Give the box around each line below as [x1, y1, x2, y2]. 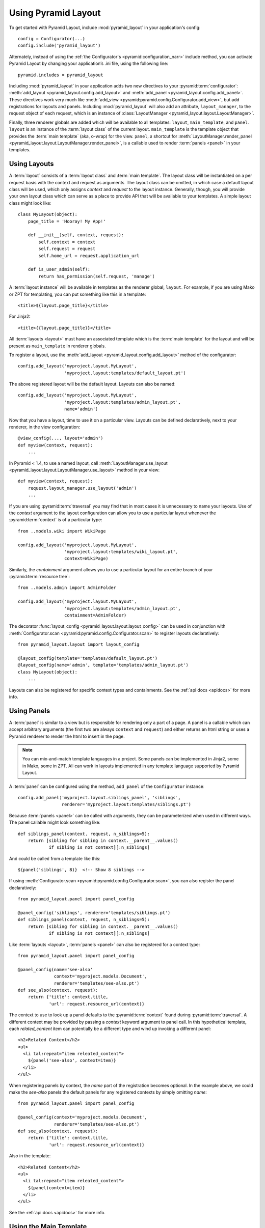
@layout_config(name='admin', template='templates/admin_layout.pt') [18, 662, 189, 668]
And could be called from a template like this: [9, 855, 101, 862]
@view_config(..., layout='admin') [18, 435, 104, 441]
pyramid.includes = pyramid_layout [18, 72, 104, 78]
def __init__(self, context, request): [27, 232, 124, 238]
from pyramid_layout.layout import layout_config [18, 642, 140, 647]
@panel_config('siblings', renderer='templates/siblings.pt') [18, 910, 171, 916]
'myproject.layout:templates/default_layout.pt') [64, 370, 186, 376]
